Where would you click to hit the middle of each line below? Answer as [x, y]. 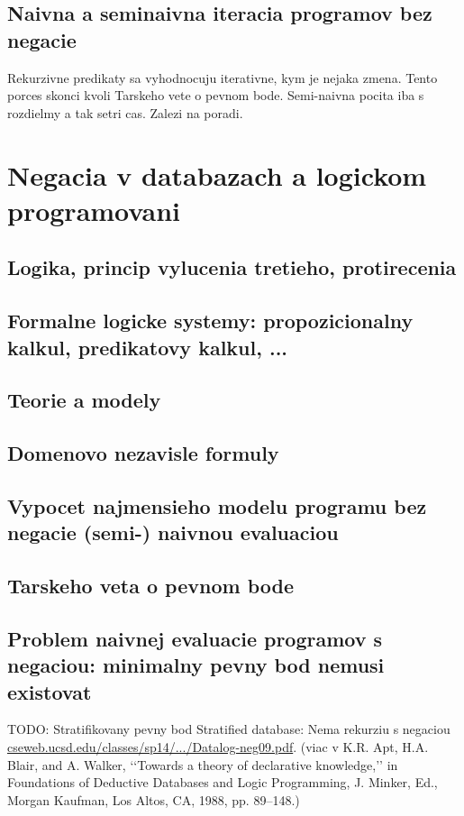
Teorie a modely [84, 400]
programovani [94, 210]
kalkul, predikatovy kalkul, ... [148, 347]
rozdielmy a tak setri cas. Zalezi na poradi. [125, 112]
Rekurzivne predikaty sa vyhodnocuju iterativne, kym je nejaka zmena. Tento [223, 77]
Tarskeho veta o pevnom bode [151, 586]
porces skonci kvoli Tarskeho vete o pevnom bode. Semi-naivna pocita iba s [216, 95]
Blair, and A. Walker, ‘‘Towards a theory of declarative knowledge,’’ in [203, 764]
